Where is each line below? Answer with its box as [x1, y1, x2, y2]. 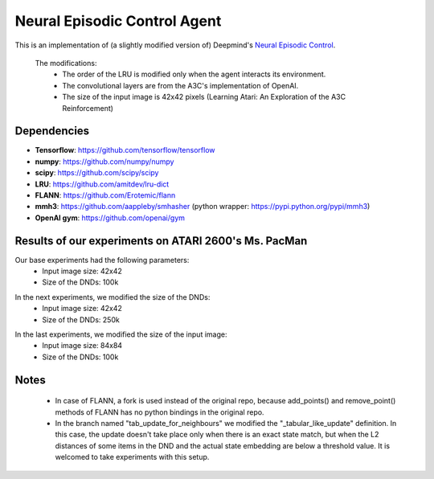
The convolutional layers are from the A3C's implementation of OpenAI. [62, 80, 299, 90]
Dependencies [14, 125, 90, 138]
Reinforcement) [62, 103, 114, 113]
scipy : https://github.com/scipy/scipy [35, 168, 159, 178]
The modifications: [35, 58, 97, 68]
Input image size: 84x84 [42, 341, 123, 350]
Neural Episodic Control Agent [14, 12, 222, 30]
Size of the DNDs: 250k [42, 314, 120, 325]
